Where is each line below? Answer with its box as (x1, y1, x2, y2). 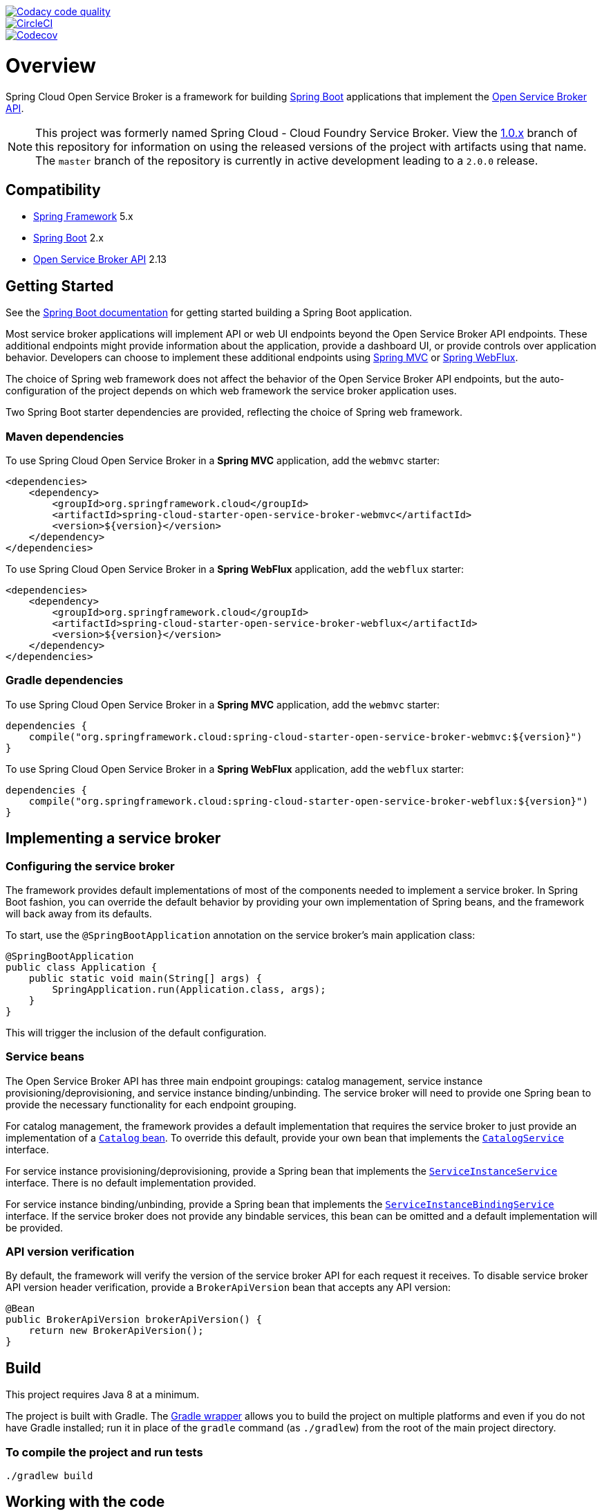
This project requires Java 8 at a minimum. (6, 1389, 200, 1401)
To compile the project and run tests (6, 1445, 203, 1459)
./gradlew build (6, 1470, 93, 1481)
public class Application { (6, 961, 158, 973)
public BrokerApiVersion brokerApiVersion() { (6, 1314, 262, 1326)
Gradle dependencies (6, 673, 124, 688)
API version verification (6, 1245, 135, 1259)
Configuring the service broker (6, 859, 175, 873)
